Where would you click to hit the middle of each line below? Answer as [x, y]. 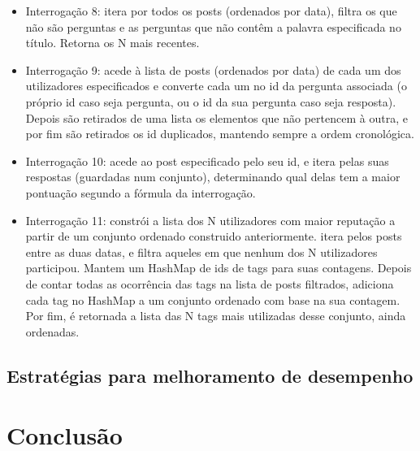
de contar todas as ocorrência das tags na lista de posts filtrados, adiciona [210, 283]
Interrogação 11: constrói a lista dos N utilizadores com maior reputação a [210, 220]
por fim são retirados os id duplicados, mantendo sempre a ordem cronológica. [220, 134]
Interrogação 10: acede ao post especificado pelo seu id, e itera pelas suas [207, 160]
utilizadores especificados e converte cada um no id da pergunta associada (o [216, 86]
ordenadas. [52, 331]
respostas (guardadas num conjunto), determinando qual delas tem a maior [213, 177]
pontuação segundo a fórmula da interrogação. [141, 192]
